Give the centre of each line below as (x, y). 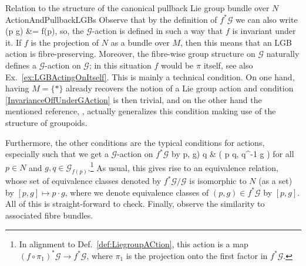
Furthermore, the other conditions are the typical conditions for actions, (135, 142)
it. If (14, 42)
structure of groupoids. (46, 122)
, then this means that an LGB (236, 42)
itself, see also (228, 65)
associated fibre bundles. (49, 215)
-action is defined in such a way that (157, 31)
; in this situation (120, 65)
